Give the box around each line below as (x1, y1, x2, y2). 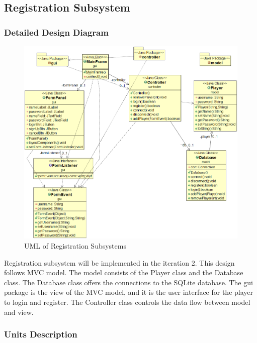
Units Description (4, 328, 77, 340)
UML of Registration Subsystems (24, 241, 126, 251)
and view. (4, 306, 34, 317)
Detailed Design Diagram (4, 26, 109, 38)
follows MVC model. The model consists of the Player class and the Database (4, 267, 243, 278)
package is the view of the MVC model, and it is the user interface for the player (4, 287, 253, 297)
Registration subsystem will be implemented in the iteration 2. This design (4, 257, 235, 268)
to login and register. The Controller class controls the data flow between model (4, 296, 250, 307)
